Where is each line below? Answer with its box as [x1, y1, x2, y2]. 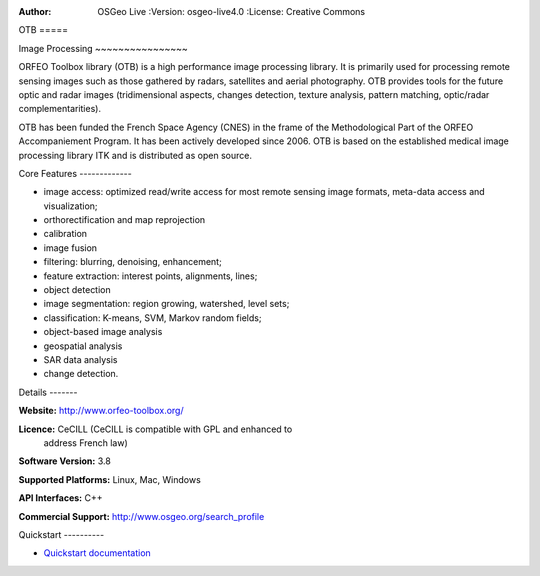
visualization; [43, 200, 99, 212]
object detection [43, 284, 112, 296]
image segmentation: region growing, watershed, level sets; [43, 298, 290, 310]
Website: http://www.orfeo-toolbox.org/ [18, 405, 184, 417]
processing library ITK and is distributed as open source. [18, 149, 252, 161]
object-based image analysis [43, 326, 163, 338]
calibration [43, 228, 88, 240]
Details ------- [18, 386, 78, 398]
